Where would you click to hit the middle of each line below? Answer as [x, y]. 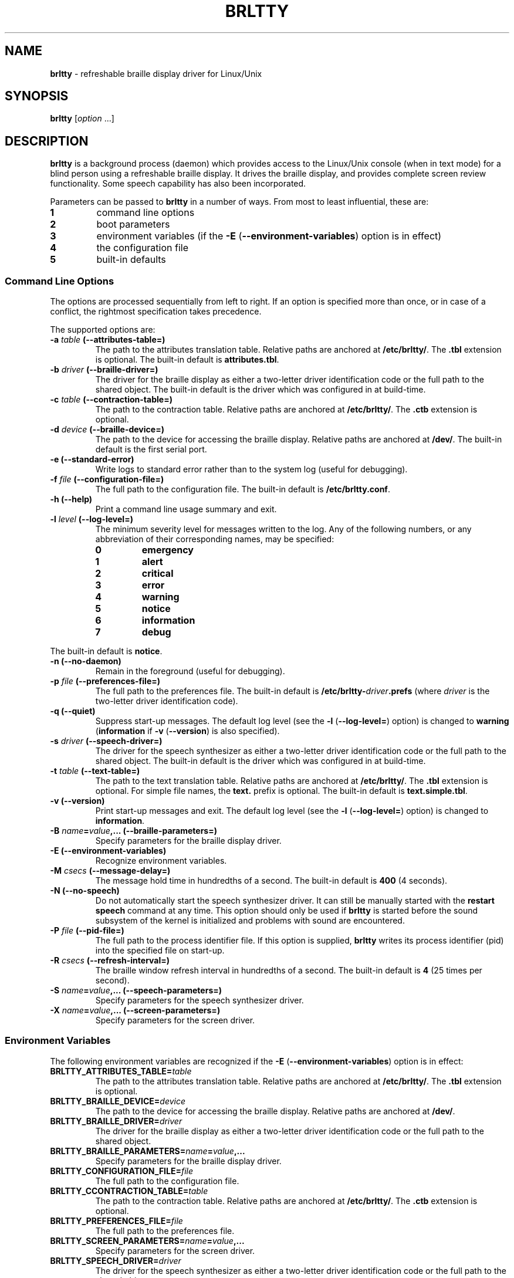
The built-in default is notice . [106, 651]
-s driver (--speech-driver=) [106, 741]
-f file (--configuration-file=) [107, 479]
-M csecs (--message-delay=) [110, 871]
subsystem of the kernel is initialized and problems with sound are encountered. [250, 921]
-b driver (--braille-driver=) [104, 370]
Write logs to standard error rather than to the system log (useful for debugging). [251, 469]
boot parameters [133, 224]
